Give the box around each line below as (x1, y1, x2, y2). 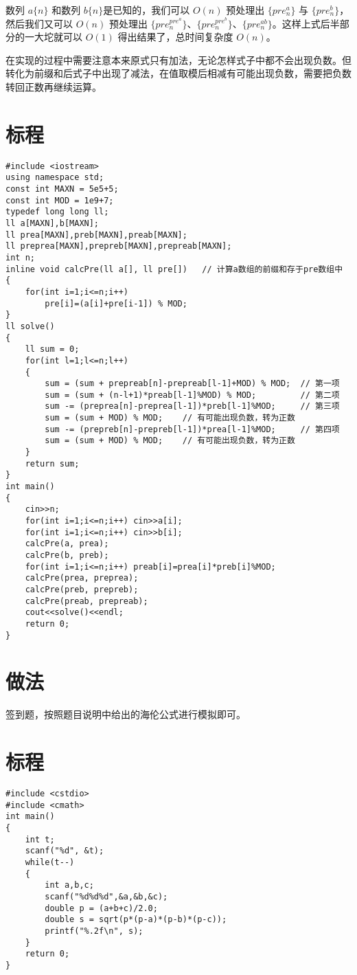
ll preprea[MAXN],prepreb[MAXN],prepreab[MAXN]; (5, 241, 232, 251)
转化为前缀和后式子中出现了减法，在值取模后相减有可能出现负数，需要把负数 (5, 66, 352, 80)
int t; (25, 834, 55, 844)
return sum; (25, 458, 80, 469)
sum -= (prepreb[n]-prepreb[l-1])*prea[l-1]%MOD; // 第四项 (45, 424, 340, 434)
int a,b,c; (45, 880, 94, 890)
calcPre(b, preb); (25, 550, 109, 560)
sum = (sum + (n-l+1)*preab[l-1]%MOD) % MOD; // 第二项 (45, 390, 340, 400)
